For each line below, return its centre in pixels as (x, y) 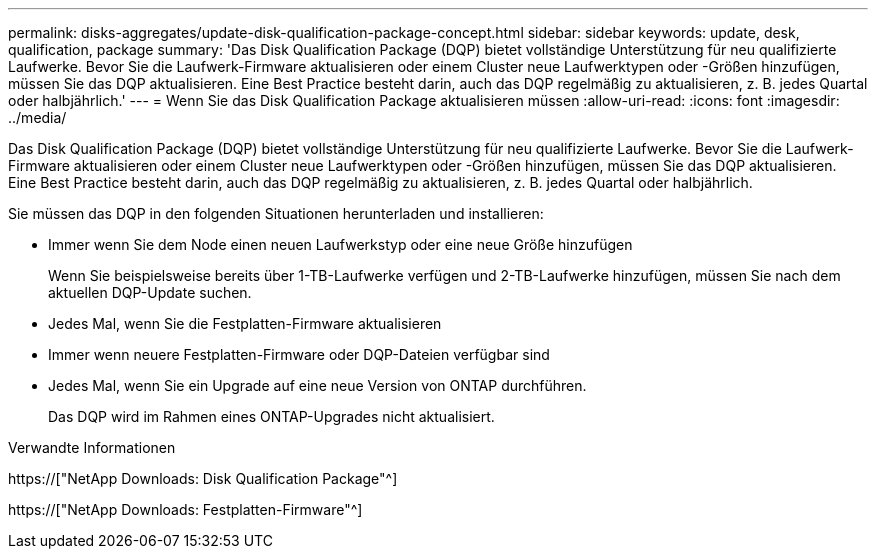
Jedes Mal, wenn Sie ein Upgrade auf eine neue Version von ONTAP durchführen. (317, 385)
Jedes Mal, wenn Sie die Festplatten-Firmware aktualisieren (245, 323)
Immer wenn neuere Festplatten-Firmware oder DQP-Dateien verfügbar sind (299, 354)
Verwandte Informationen (92, 447)
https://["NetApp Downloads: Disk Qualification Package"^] (203, 478)
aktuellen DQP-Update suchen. (150, 292)
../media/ (37, 117)
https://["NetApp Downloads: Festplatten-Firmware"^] (185, 509)
